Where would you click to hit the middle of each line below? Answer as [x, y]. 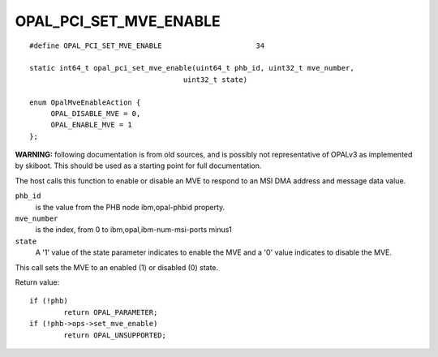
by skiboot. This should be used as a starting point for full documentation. [138, 166]
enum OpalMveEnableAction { [85, 102]
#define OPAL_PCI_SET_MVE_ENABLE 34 [147, 45]
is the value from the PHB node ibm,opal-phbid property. [130, 207]
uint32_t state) [215, 80]
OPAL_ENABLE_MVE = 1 [92, 125]
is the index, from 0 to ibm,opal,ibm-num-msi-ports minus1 [134, 230]
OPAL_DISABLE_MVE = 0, [96, 113]
